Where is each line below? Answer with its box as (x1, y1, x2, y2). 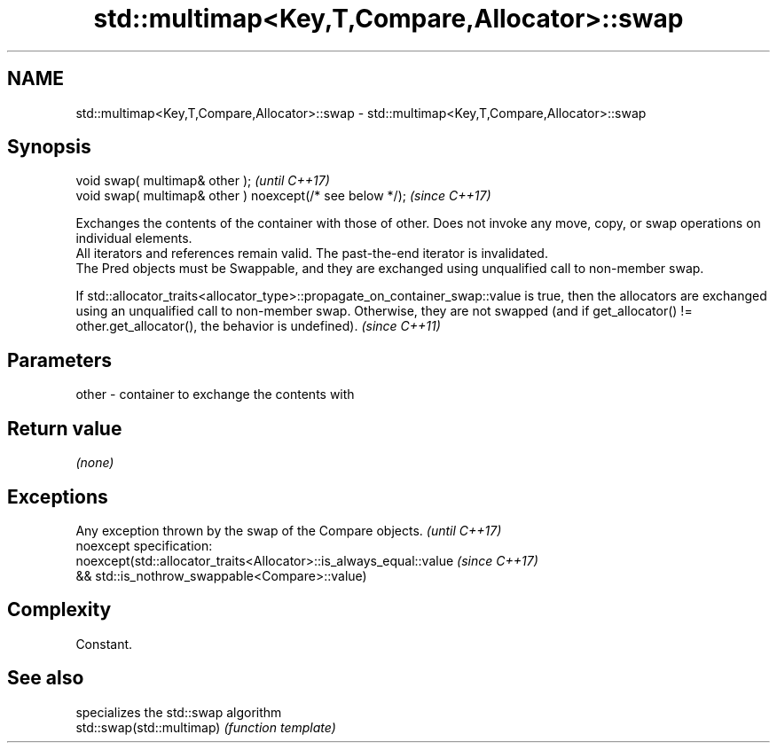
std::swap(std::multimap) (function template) (75, 719, 336, 735)
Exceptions (7, 485, 108, 508)
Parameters (7, 348, 112, 371)
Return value (7, 417, 122, 440)
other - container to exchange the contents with (75, 387, 355, 402)
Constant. (75, 636, 133, 652)
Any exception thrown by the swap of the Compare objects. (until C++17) (75, 522, 502, 538)
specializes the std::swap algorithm (75, 704, 282, 720)
